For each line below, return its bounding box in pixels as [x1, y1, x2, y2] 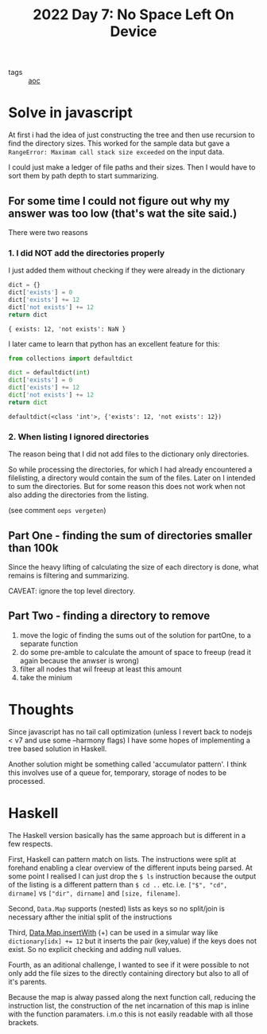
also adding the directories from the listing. [8, 490, 149, 499]
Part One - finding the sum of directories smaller [8, 528, 253, 542]
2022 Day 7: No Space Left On [33, 6, 234, 24]
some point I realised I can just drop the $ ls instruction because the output [8, 871, 257, 881]
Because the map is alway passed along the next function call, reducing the [8, 992, 256, 1001]
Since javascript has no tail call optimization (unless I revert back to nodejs [8, 727, 253, 736]
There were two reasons [8, 227, 89, 237]
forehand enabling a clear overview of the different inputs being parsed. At [8, 863, 253, 872]
